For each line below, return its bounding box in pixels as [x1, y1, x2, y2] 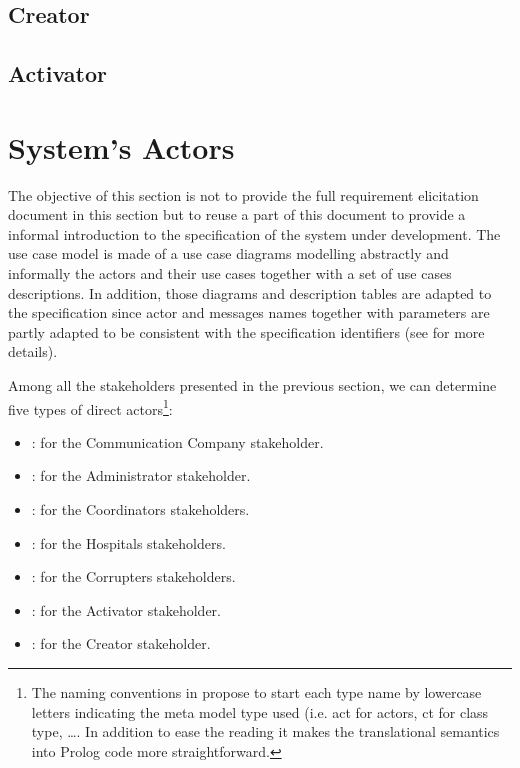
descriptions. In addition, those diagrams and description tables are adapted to [8, 282, 492, 303]
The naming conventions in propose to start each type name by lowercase [31, 682, 482, 703]
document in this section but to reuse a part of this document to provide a [8, 204, 466, 225]
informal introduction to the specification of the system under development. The [8, 223, 501, 244]
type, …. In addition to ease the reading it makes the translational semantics [31, 721, 500, 742]
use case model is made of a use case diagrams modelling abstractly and [8, 243, 449, 264]
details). [8, 341, 58, 362]
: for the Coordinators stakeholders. [31, 499, 250, 520]
